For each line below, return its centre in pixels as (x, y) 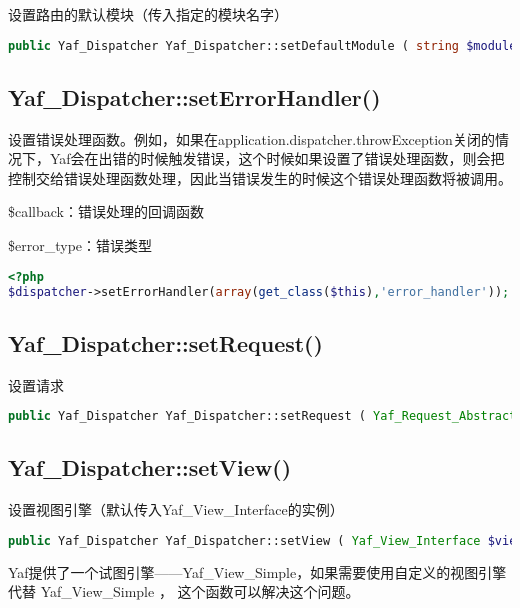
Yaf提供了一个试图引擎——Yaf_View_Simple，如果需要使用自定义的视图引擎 (257, 571)
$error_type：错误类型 (80, 245)
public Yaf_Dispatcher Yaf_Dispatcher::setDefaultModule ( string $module (262, 45)
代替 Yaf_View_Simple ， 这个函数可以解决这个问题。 (184, 591)
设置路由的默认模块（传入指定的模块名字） (148, 14)
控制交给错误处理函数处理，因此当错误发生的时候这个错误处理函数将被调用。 (260, 177)
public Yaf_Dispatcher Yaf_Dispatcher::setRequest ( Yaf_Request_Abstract (262, 416)
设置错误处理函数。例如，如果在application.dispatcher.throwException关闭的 (251, 138)
